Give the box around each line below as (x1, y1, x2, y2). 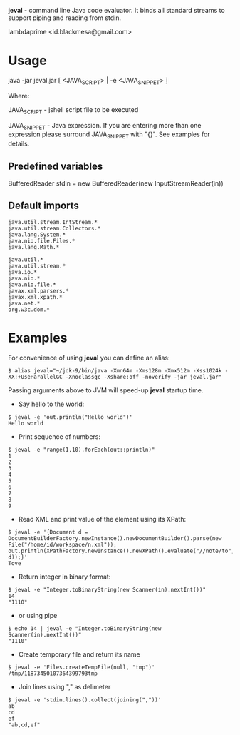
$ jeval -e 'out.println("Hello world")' (8, 413, 133, 420)
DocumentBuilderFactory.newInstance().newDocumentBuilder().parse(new (8, 534, 222, 542)
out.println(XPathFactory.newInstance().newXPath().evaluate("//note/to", (8, 547, 235, 554)
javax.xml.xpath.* (8, 293, 63, 300)
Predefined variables (8, 160, 103, 172)
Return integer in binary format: (18, 572, 111, 581)
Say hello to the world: (18, 400, 85, 408)
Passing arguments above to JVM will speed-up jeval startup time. (8, 385, 204, 395)
